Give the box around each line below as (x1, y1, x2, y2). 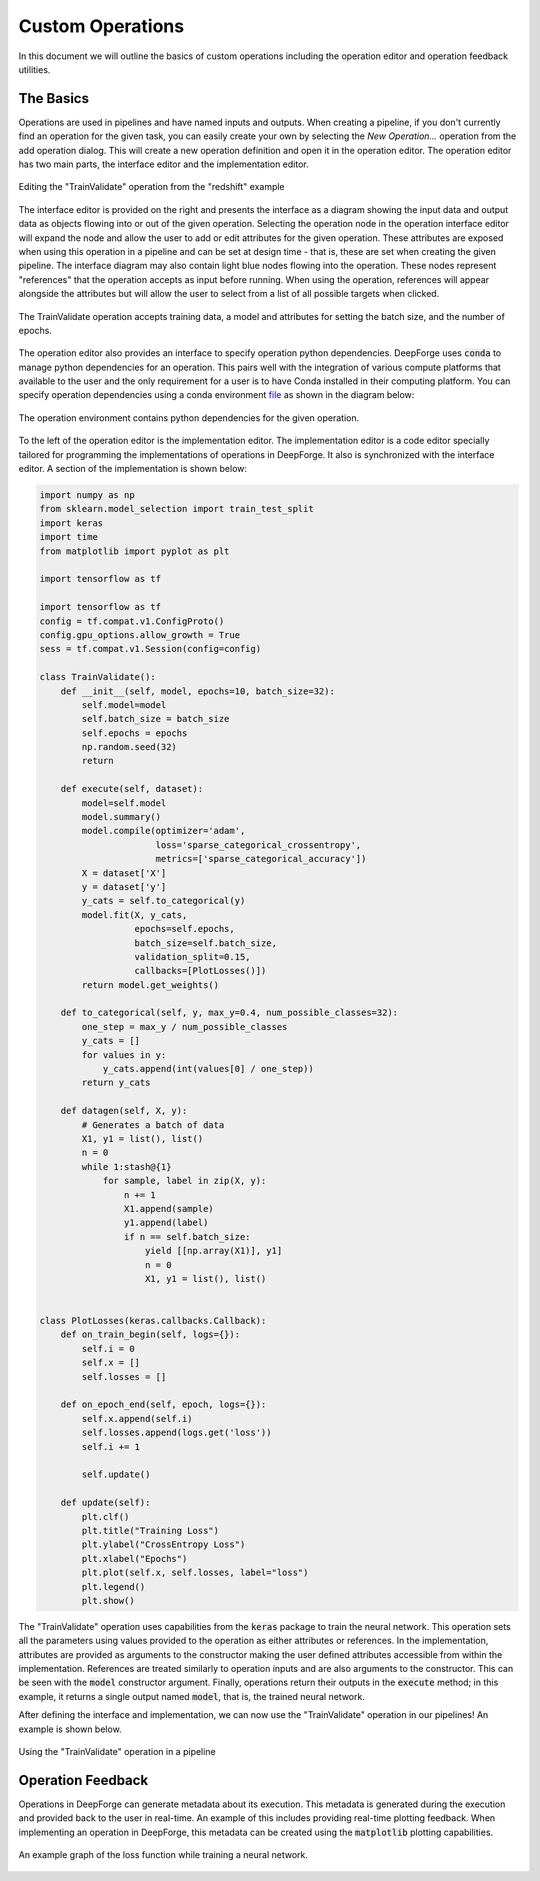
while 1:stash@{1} (81, 1161, 172, 1172)
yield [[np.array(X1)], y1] (145, 1245, 283, 1257)
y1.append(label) (123, 1217, 209, 1229)
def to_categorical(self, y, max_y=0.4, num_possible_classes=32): (60, 1007, 399, 1019)
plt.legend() (81, 1581, 146, 1592)
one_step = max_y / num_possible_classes (81, 1021, 288, 1032)
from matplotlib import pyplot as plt (39, 545, 230, 557)
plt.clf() (81, 1511, 130, 1522)
